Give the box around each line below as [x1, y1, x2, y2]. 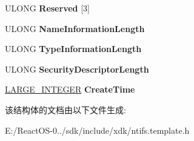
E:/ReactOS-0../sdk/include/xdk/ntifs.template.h [5, 123, 190, 136]
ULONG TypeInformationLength [5, 42, 142, 55]
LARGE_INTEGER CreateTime [5, 83, 135, 96]
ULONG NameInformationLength [5, 22, 145, 34]
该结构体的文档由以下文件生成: [5, 103, 126, 116]
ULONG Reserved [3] [5, 2, 90, 14]
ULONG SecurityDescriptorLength [5, 62, 149, 75]
